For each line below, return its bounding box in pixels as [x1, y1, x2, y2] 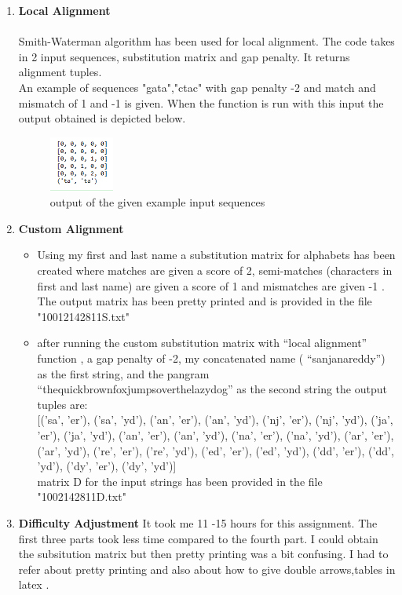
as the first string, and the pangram [37, 365, 210, 381]
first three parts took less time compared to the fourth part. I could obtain [18, 530, 378, 546]
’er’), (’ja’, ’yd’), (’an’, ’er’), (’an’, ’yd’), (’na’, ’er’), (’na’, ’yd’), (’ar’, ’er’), [37, 426, 394, 443]
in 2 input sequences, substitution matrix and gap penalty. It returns [18, 48, 350, 64]
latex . [18, 576, 49, 593]
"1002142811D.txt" [37, 488, 126, 505]
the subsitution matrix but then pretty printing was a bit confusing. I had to [18, 546, 389, 562]
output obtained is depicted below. [18, 110, 186, 126]
